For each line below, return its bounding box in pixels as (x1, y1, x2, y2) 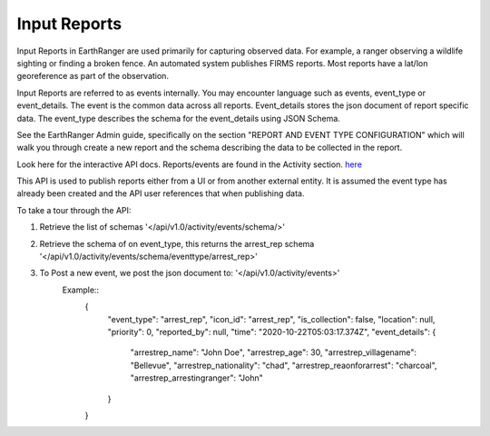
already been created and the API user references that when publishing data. (16, 188, 305, 199)
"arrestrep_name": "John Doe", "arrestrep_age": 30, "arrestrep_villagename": (130, 347, 417, 358)
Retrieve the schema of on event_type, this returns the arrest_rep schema (39, 238, 315, 249)
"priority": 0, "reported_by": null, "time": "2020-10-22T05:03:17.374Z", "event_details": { (107, 326, 436, 337)
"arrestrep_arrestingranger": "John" (130, 372, 263, 383)
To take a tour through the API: (16, 204, 132, 215)
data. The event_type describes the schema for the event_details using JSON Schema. (16, 113, 340, 124)
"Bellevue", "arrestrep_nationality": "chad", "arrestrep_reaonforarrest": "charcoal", (130, 360, 437, 371)
